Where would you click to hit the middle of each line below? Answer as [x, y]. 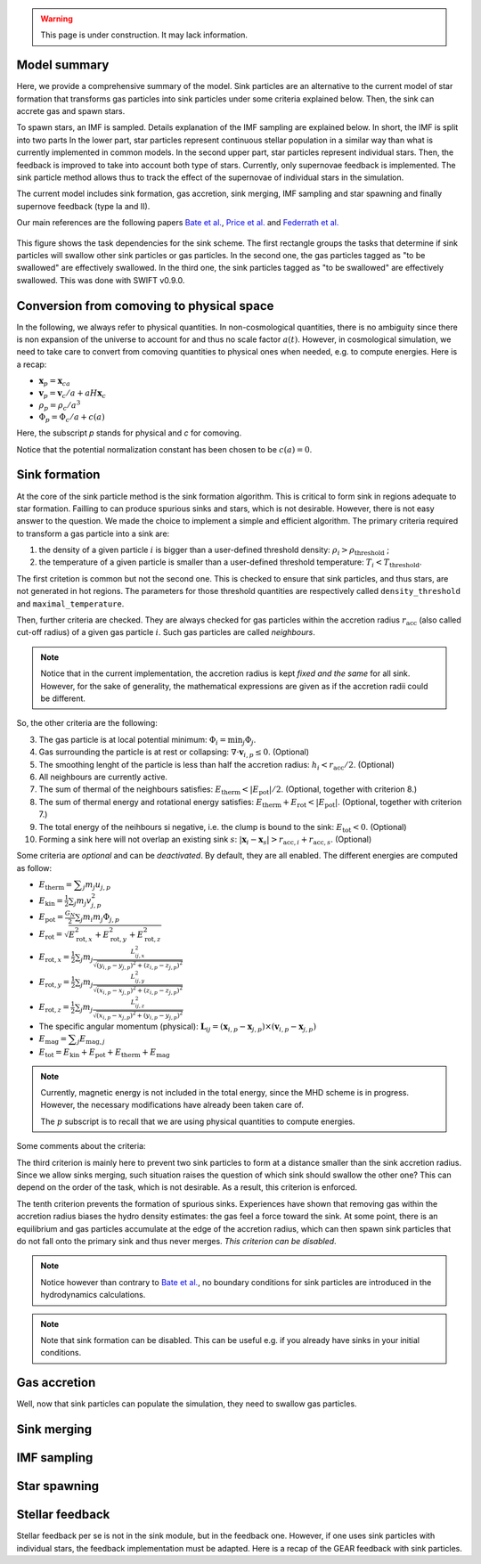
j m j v [83, 901]
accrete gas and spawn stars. [71, 111]
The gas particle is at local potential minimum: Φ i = [133, 741]
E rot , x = [54, 957]
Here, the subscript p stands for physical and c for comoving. [129, 433]
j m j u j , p [97, 886]
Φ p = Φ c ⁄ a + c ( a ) [72, 419]
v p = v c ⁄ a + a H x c [73, 394]
